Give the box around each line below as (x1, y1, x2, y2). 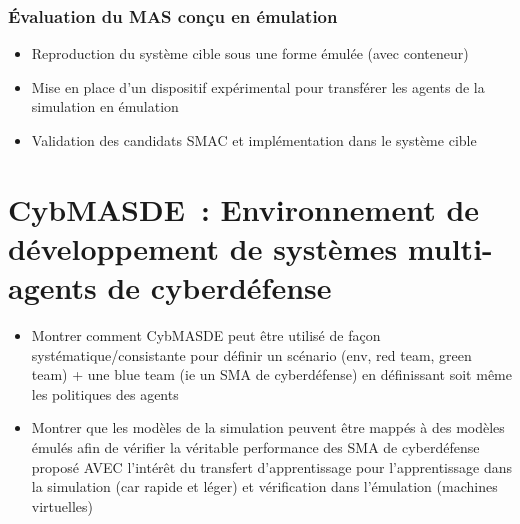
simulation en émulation (31, 96, 179, 117)
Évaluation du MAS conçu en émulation (8, 3, 338, 28)
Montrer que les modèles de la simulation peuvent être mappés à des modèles (31, 417, 505, 438)
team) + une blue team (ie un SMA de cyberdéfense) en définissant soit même (31, 364, 512, 385)
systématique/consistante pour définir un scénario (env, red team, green (31, 344, 472, 365)
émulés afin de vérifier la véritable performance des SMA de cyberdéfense (31, 437, 480, 458)
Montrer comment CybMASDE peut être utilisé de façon (31, 325, 381, 346)
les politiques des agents (31, 383, 179, 404)
